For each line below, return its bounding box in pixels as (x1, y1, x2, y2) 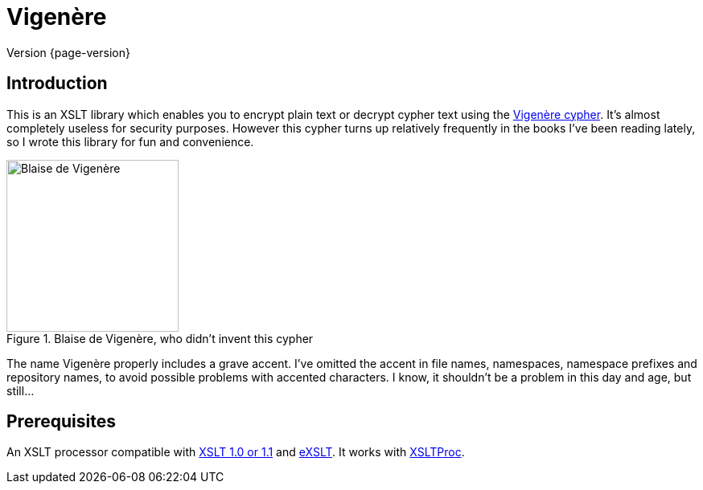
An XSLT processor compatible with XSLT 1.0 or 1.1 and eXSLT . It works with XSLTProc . (6, 445, 465, 459)
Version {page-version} (6, 45, 130, 59)
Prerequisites (6, 411, 116, 432)
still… (6, 383, 35, 398)
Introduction (6, 73, 108, 94)
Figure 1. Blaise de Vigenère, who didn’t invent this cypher (6, 331, 314, 345)
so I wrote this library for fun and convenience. (6, 134, 254, 149)
